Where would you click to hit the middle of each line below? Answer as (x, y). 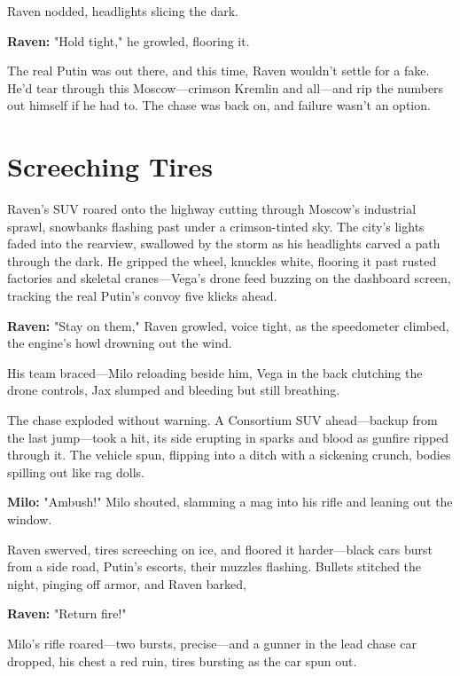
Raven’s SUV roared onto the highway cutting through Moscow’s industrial (212, 209)
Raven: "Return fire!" (67, 613)
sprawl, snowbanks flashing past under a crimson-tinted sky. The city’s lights (216, 226)
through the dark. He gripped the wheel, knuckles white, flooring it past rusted (222, 260)
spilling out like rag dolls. (76, 472)
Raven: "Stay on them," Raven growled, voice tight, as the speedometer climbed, (228, 325)
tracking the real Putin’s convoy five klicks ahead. (142, 296)
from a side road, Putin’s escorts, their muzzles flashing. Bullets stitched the (214, 566)
